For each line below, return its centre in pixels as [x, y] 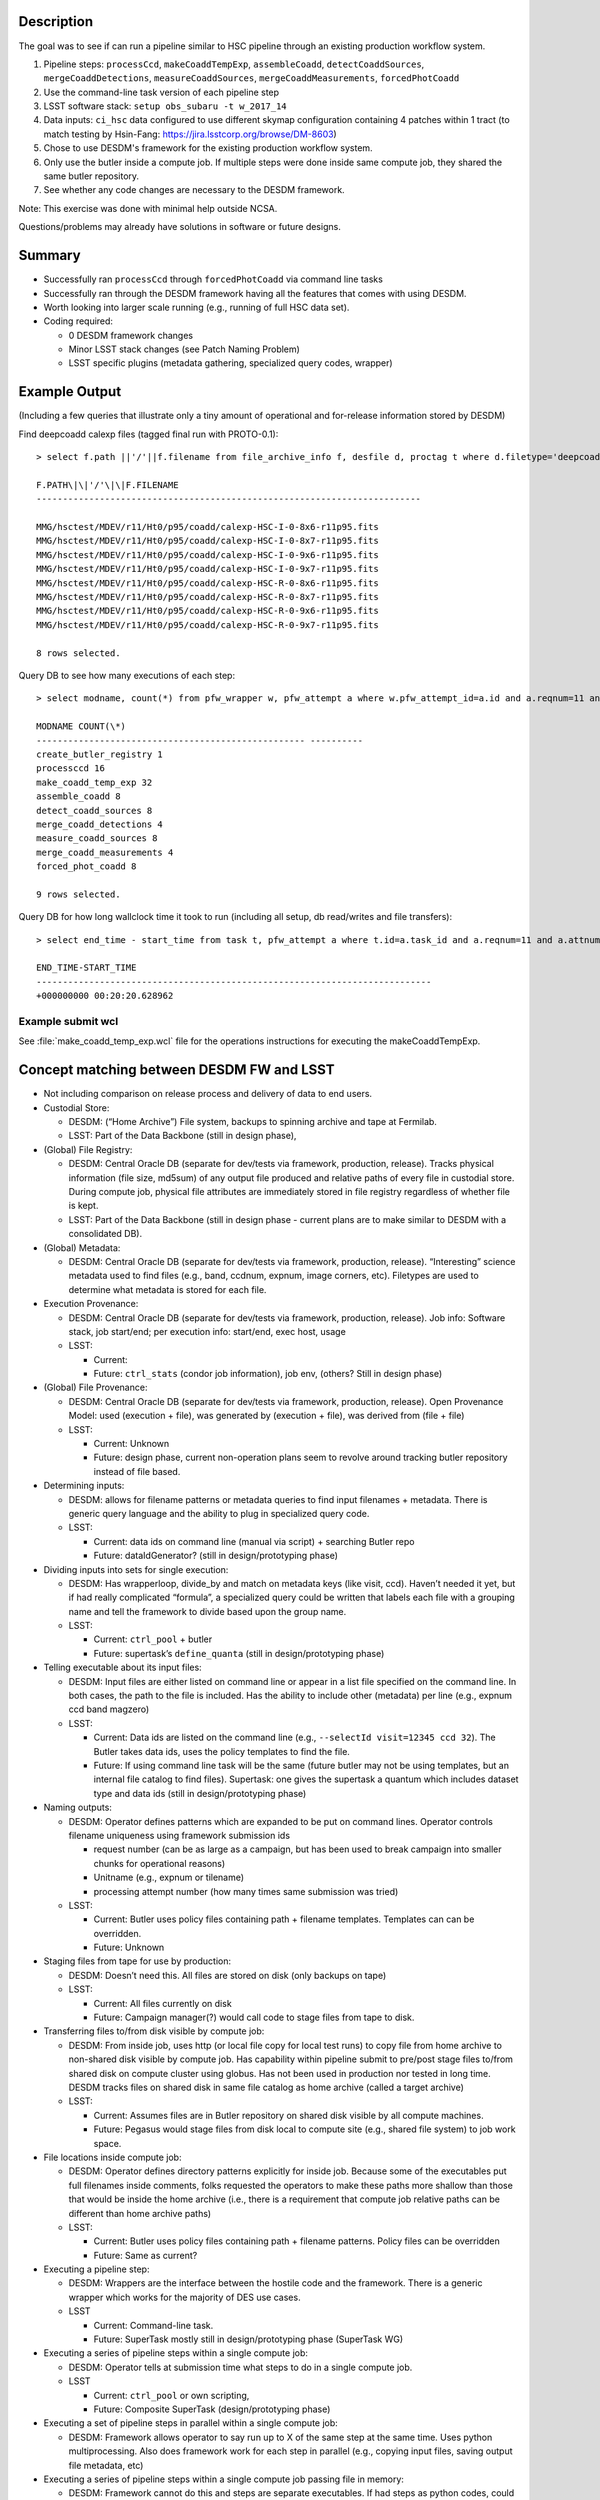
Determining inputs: [84, 1486]
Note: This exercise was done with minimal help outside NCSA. [148, 208]
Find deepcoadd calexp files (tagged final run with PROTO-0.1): [148, 434]
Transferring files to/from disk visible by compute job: [154, 2031]
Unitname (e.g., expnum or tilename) [169, 1877]
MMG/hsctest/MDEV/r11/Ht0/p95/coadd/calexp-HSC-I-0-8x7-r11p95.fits [207, 541]
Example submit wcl [68, 1021]
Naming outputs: [77, 1807]
